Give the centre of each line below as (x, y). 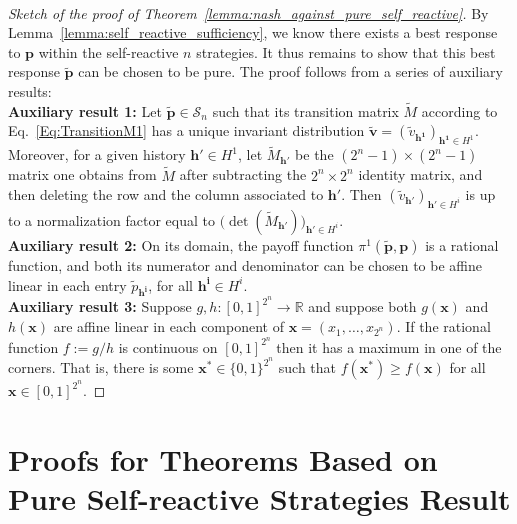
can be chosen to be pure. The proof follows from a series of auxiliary (290, 71)
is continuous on (168, 346)
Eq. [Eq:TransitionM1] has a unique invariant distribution (186, 130)
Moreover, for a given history (97, 154)
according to (459, 110)
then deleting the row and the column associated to (166, 194)
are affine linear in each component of (168, 326)
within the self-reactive (108, 51)
